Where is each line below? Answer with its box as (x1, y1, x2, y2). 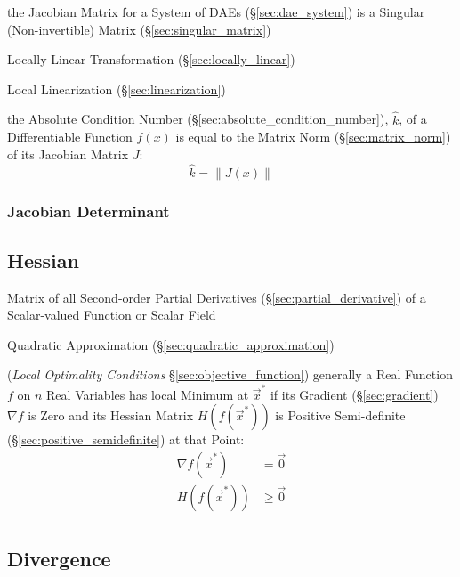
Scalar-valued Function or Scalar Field (7, 305, 216, 324)
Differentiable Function (7, 127, 133, 146)
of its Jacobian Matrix (7, 144, 129, 163)
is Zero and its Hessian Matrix (28, 406, 194, 425)
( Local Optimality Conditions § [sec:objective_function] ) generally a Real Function (7, 365, 453, 384)
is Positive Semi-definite (275, 406, 406, 425)
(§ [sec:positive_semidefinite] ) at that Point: (7, 430, 245, 449)
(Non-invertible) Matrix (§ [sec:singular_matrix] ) (7, 20, 271, 38)
